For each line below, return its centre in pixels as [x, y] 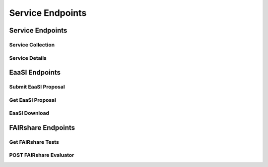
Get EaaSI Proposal [33, 100]
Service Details [28, 58]
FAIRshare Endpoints [42, 128]
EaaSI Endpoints [35, 72]
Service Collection [32, 44]
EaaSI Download [29, 113]
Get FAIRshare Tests [34, 142]
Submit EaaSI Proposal [37, 87]
